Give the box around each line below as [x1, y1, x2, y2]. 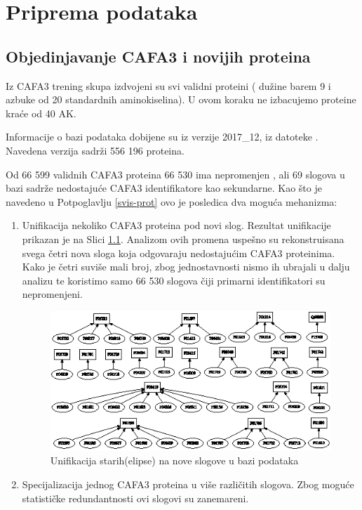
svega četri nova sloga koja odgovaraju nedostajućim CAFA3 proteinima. [22, 245, 335, 260]
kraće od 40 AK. [6, 105, 76, 120]
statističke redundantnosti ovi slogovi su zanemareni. [22, 490, 249, 505]
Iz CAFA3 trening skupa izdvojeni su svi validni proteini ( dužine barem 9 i [6, 78, 331, 93]
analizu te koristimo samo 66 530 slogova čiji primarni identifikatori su [22, 273, 326, 287]
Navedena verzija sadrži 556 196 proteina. [6, 143, 185, 157]
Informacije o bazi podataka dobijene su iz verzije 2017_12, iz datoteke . [6, 129, 319, 144]
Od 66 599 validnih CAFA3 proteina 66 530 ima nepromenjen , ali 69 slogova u [6, 166, 345, 181]
